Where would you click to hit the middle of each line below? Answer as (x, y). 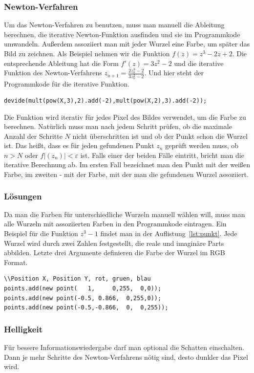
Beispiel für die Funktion (41, 233)
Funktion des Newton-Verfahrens (53, 73)
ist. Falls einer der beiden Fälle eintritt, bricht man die (162, 155)
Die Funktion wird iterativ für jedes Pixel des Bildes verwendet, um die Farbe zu (125, 117)
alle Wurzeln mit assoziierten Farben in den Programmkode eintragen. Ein (115, 224)
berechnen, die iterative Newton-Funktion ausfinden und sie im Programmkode (122, 34)
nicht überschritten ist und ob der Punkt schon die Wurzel (160, 136)
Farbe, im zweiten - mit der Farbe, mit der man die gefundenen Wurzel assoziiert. (126, 174)
